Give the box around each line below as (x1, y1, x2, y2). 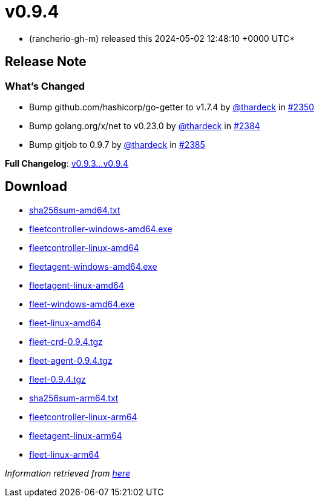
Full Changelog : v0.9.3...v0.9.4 (5, 158, 129, 169)
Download (5, 179, 67, 195)
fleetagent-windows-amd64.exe (29, 261, 157, 272)
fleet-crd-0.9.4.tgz (29, 336, 103, 347)
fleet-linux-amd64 (29, 317, 102, 328)
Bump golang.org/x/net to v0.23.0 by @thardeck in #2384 (29, 120, 260, 131)
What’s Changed (5, 79, 85, 92)
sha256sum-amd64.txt (29, 204, 120, 215)
